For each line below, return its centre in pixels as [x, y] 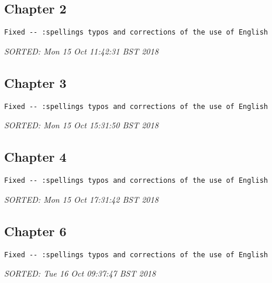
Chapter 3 [35, 82]
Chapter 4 [35, 157]
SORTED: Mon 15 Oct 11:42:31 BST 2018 [81, 51]
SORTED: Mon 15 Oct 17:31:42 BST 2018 [81, 199]
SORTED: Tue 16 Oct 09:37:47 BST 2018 [80, 273]
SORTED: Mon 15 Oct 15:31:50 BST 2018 [81, 125]
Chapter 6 [35, 231]
